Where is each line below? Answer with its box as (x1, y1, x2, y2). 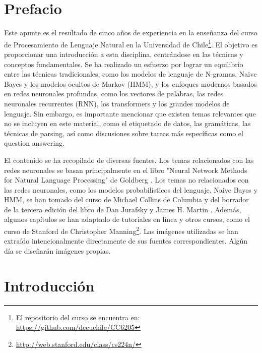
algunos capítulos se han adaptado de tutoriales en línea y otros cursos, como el (4, 214, 250, 224)
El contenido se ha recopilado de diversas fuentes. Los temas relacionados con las (4, 154, 254, 165)
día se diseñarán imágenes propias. (4, 245, 111, 256)
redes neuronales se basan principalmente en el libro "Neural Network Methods (4, 164, 247, 175)
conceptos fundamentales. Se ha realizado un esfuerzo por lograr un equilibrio (4, 58, 243, 69)
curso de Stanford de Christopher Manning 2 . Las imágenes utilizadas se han (4, 224, 238, 236)
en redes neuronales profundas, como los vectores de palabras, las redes (4, 88, 224, 99)
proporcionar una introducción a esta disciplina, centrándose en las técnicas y (4, 48, 243, 59)
